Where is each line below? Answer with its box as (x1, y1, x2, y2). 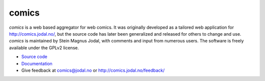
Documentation (21, 61, 53, 66)
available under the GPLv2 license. (9, 44, 79, 51)
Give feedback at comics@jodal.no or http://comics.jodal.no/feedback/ (21, 67, 165, 73)
